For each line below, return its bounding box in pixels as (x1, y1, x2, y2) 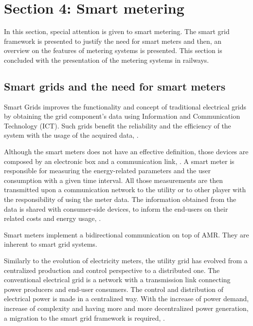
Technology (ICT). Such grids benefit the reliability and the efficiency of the (4, 120, 231, 130)
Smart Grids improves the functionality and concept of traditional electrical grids (4, 101, 246, 111)
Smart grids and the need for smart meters (4, 78, 226, 93)
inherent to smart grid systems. (4, 239, 97, 249)
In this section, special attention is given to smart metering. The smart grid (4, 26, 230, 36)
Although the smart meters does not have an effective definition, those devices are (4, 146, 249, 157)
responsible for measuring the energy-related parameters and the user (4, 165, 211, 176)
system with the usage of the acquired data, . (4, 130, 139, 140)
